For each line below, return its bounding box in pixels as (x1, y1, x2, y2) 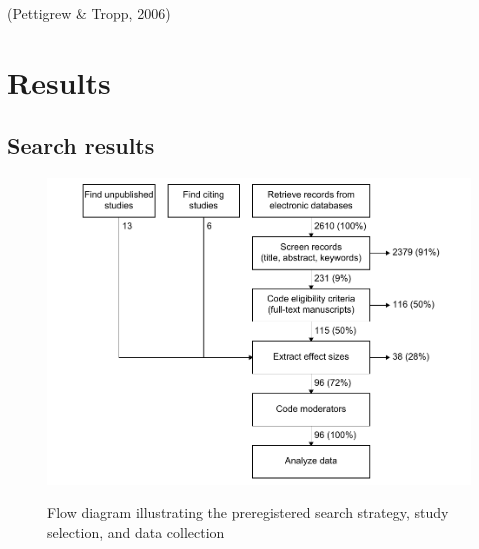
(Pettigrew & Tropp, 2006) (7, 3, 171, 23)
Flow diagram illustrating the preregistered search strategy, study (47, 502, 449, 523)
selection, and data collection (47, 521, 225, 542)
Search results (7, 130, 155, 161)
